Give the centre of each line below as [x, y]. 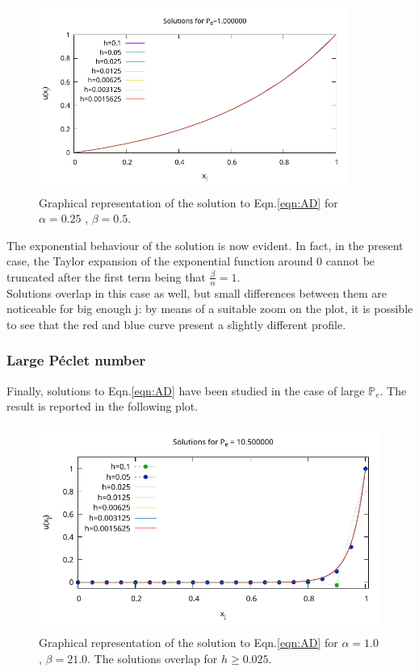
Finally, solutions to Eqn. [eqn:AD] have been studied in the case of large [186, 390]
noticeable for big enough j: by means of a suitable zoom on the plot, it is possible [210, 309]
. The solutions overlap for [153, 658]
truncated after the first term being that [106, 276]
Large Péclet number [76, 360]
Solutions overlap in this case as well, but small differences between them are [197, 292]
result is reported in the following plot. [103, 406]
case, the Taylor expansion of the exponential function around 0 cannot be [191, 261]
